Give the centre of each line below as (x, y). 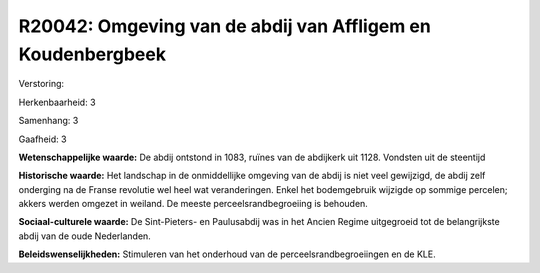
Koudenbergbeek (92, 54)
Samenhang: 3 (48, 121)
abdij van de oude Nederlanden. (85, 236)
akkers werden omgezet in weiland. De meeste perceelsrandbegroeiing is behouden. (193, 204)
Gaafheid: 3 (42, 139)
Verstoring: (41, 84)
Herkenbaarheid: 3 (57, 102)
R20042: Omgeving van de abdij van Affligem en (225, 26)
